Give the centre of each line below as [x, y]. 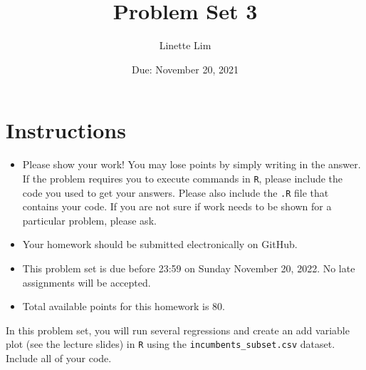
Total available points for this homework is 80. [124, 306]
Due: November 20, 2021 [185, 69]
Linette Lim [185, 45]
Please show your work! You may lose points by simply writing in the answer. [192, 164]
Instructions [66, 130]
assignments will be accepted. [87, 282]
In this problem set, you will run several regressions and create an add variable [178, 330]
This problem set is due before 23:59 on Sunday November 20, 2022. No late [189, 268]
